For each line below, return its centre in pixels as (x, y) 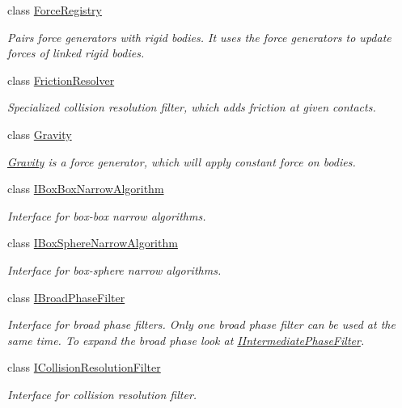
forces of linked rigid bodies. (76, 53)
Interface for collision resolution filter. (102, 394)
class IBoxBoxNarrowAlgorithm (86, 189)
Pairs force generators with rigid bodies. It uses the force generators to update (199, 37)
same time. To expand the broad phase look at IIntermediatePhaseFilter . (186, 340)
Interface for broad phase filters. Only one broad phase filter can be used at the (201, 324)
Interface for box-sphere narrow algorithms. (114, 269)
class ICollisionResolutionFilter (84, 367)
